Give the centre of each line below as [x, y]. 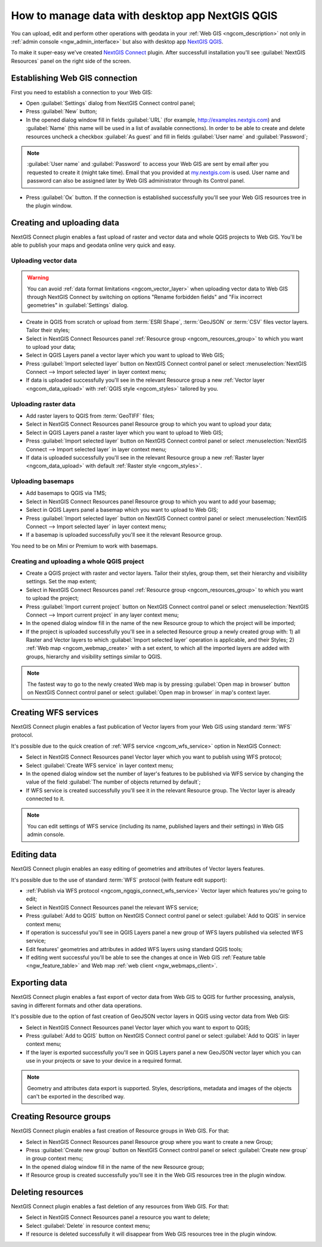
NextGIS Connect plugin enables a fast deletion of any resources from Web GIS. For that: [120, 1206]
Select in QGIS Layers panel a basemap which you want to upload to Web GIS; [122, 510]
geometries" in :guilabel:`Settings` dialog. [78, 305]
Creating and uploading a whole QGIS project [78, 561]
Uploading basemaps [43, 481]
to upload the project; [52, 598]
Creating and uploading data [65, 223]
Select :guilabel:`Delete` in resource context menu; [88, 1226]
